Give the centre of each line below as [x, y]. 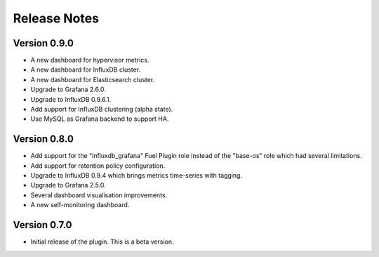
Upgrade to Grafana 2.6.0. [68, 90]
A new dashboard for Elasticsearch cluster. [93, 79]
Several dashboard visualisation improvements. [99, 195]
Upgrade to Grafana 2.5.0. [68, 185]
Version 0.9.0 [43, 43]
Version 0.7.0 [43, 225]
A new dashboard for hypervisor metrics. [90, 60]
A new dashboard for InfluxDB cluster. [85, 70]
